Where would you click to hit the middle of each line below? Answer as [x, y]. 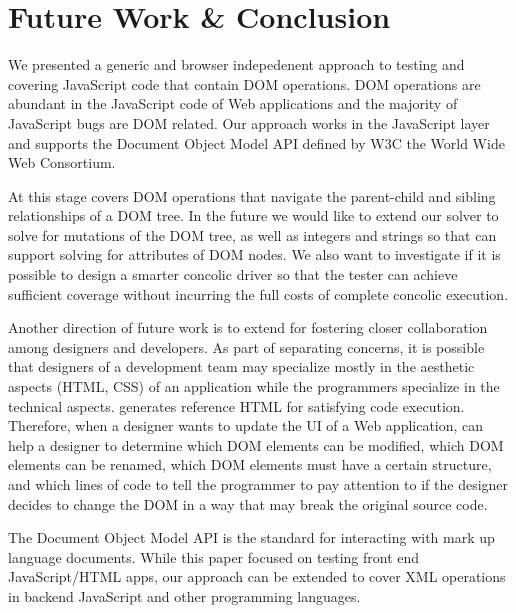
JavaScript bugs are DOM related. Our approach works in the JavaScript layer [249, 122]
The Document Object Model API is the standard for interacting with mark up [251, 537]
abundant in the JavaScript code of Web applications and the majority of [233, 103]
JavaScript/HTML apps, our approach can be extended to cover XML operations [257, 576]
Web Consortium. [62, 162]
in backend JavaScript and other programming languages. [184, 595]
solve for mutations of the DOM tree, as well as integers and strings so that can [252, 234]
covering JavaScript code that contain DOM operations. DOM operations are [244, 83]
